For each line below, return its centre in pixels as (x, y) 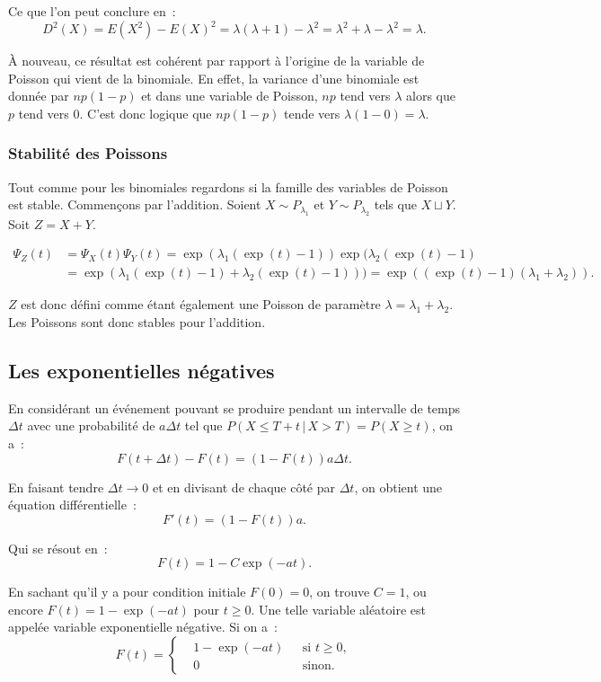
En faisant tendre (56, 487)
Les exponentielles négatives (141, 370)
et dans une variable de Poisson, (230, 96)
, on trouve (340, 592)
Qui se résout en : (58, 548)
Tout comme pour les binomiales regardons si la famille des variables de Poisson (228, 186)
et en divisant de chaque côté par (244, 487)
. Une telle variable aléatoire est (338, 609)
